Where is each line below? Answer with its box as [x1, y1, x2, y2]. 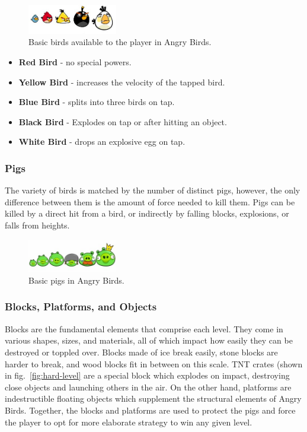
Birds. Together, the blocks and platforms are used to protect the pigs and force [5, 404, 296, 416]
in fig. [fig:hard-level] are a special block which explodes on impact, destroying [5, 369, 290, 382]
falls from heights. [5, 219, 70, 231]
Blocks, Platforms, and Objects [5, 299, 157, 314]
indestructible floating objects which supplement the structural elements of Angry [5, 392, 302, 405]
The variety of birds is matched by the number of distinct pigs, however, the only [5, 184, 300, 196]
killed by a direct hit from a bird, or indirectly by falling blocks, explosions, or [5, 207, 289, 220]
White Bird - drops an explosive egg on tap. [18, 135, 186, 148]
